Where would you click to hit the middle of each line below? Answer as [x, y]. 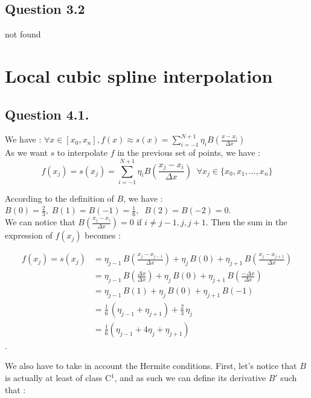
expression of [29, 235]
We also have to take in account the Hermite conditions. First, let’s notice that [151, 366]
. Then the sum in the [246, 222]
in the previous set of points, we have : [189, 152]
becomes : [103, 235]
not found [23, 34]
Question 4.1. [47, 114]
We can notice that [40, 222]
